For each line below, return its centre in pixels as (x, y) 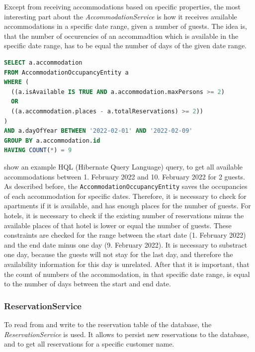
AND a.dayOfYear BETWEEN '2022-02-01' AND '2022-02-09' (98, 131)
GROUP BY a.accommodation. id (52, 140)
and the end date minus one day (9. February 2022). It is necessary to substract (126, 244)
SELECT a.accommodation (43, 62)
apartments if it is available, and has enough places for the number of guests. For (127, 206)
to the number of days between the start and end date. (87, 284)
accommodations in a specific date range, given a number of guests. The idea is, (126, 26)
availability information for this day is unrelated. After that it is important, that (127, 264)
